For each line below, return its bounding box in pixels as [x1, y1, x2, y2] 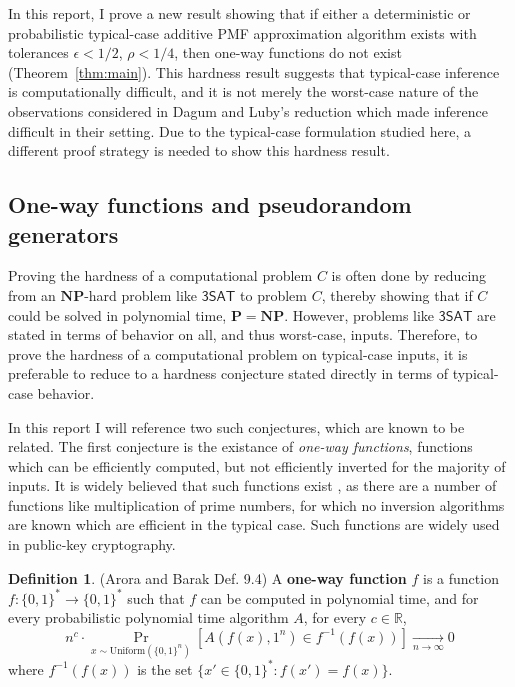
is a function [423, 567, 499, 588]
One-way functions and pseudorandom [8, 189, 412, 220]
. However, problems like [284, 304, 435, 325]
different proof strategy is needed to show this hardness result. [8, 140, 390, 161]
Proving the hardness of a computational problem [8, 265, 313, 286]
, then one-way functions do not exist [174, 42, 402, 63]
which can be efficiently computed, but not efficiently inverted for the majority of [8, 455, 506, 476]
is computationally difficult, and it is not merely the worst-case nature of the [8, 81, 479, 102]
